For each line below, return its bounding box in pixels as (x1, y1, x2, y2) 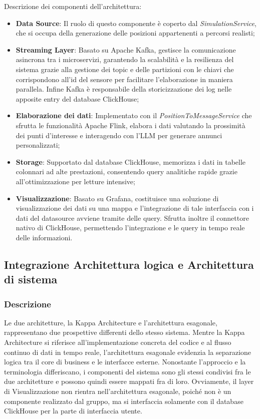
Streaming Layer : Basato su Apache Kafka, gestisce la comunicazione (16, 44, 236, 55)
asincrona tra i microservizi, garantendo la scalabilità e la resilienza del (16, 54, 234, 65)
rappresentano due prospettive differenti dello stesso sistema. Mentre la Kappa (4, 327, 245, 337)
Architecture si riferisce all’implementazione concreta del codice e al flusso (4, 337, 231, 347)
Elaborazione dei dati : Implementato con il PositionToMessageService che (16, 110, 252, 121)
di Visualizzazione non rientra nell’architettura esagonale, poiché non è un (4, 386, 231, 396)
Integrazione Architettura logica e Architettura (4, 256, 254, 272)
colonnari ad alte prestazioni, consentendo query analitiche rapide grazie (16, 166, 237, 177)
